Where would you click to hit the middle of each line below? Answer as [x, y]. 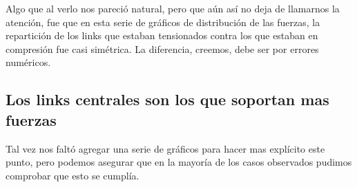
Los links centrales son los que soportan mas [167, 99]
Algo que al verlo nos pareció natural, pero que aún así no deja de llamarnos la [173, 8]
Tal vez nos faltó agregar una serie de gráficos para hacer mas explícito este [165, 148]
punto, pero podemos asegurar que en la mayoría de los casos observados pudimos [179, 162]
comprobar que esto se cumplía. [73, 175]
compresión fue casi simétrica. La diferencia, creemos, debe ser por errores [162, 48]
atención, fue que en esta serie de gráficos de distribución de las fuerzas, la [163, 22]
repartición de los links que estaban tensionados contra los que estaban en [162, 35]
